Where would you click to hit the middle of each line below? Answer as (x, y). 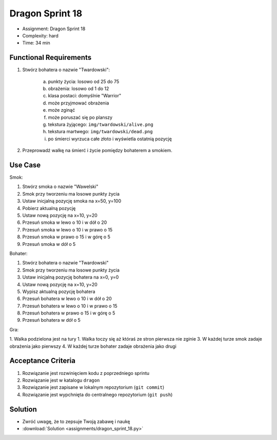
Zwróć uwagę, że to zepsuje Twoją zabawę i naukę (76, 421)
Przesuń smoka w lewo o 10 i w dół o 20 (65, 222)
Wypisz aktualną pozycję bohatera (59, 291)
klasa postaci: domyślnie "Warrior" (85, 96)
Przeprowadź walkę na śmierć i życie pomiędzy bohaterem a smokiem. (97, 151)
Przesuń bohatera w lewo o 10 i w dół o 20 (67, 299)
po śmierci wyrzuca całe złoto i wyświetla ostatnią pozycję (110, 139)
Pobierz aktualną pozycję (49, 208)
